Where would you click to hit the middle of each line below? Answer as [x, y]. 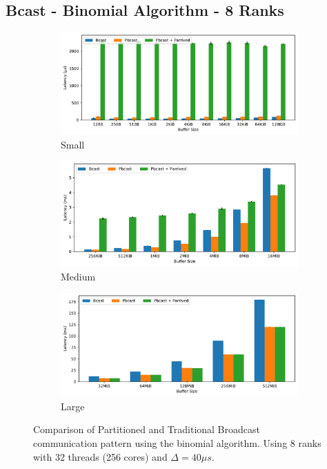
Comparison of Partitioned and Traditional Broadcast [147, 429]
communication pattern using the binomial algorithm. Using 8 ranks [177, 443]
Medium [78, 276]
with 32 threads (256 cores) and [100, 456]
